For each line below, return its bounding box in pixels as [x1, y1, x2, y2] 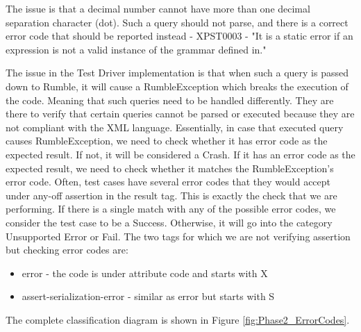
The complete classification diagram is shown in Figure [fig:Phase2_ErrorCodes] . [6, 312, 350, 326]
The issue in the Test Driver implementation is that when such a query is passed [6, 65, 349, 80]
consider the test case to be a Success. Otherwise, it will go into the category [6, 215, 333, 229]
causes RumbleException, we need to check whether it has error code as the [6, 133, 328, 148]
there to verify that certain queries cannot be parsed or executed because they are [6, 106, 355, 121]
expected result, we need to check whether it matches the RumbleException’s [6, 160, 334, 175]
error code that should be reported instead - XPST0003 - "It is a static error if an [6, 28, 353, 43]
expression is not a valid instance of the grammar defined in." [6, 42, 267, 56]
